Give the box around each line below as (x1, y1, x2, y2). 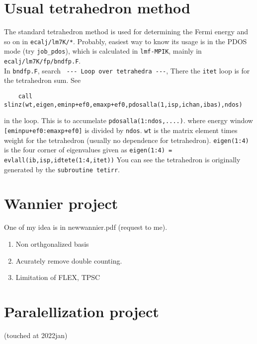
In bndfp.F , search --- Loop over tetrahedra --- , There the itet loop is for (4, 65, 250, 75)
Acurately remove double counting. (15, 255, 122, 266)
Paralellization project (4, 301, 159, 321)
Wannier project (4, 193, 118, 213)
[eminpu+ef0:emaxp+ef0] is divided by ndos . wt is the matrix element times (4, 125, 238, 135)
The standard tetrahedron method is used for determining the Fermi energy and (4, 26, 249, 37)
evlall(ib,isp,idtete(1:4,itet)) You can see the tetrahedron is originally (4, 154, 241, 164)
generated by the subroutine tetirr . (4, 164, 120, 174)
